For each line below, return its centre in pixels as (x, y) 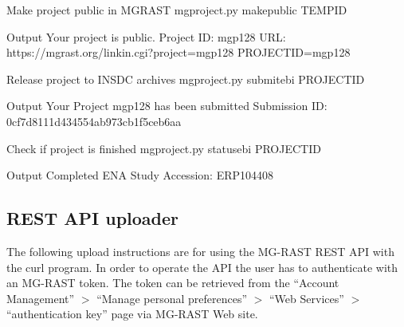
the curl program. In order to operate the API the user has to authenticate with (202, 267)
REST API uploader (93, 218)
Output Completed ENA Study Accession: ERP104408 (140, 175)
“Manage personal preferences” (172, 298)
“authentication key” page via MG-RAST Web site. (132, 314)
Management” (41, 298)
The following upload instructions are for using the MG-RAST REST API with (200, 251)
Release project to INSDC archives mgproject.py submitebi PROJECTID (186, 79)
